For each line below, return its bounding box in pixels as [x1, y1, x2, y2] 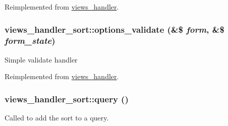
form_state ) [5, 34, 56, 47]
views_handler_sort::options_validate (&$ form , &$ [5, 23, 224, 35]
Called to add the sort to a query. [5, 112, 109, 123]
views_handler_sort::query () [5, 92, 129, 105]
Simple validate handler [5, 54, 78, 65]
